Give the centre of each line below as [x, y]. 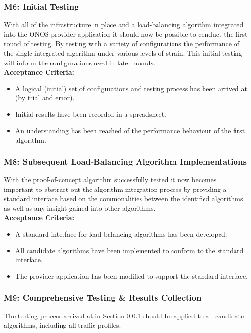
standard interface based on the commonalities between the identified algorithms [124, 198]
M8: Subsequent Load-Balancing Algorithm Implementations [125, 161]
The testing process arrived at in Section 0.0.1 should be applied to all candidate [124, 315]
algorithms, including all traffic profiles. [63, 325]
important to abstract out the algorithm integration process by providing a [115, 189]
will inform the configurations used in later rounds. [79, 62]
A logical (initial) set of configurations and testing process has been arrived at [131, 88]
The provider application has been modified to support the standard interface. [132, 276]
